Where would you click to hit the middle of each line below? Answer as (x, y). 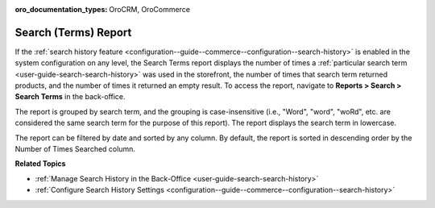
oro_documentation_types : (61, 9)
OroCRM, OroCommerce (150, 9)
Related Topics (40, 164)
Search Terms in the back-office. (70, 97)
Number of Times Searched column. (75, 149)
